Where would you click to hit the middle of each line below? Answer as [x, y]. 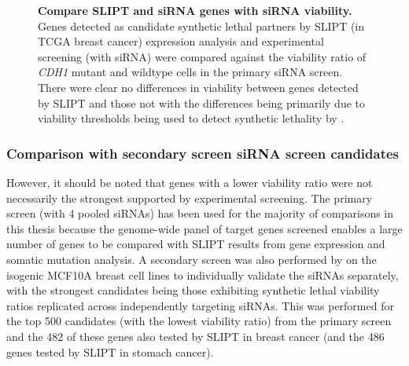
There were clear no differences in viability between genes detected [198, 87]
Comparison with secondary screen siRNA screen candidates [203, 153]
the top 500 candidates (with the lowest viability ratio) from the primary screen [199, 321]
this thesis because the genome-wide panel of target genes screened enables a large [204, 228]
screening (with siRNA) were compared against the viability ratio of [202, 56]
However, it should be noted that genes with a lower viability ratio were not [190, 182]
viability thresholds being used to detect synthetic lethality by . [191, 118]
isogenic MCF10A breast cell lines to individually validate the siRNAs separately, [203, 274]
